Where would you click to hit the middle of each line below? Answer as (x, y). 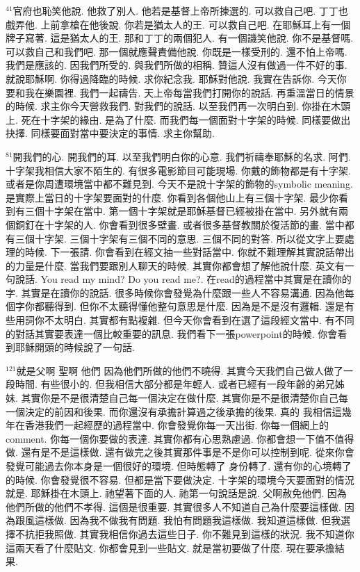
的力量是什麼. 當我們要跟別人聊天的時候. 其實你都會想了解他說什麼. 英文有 (175, 265)
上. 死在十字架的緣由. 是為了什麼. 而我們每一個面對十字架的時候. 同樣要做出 (178, 119)
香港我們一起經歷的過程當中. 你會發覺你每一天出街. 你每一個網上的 (177, 425)
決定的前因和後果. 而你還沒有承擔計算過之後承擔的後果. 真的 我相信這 (183, 411)
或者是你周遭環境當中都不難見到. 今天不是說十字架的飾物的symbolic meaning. (179, 184)
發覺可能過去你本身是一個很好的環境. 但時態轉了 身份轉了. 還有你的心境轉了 (179, 466)
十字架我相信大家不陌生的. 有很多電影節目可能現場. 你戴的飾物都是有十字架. (178, 170)
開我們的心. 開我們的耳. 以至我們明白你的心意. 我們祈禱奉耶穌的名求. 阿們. (182, 156)
